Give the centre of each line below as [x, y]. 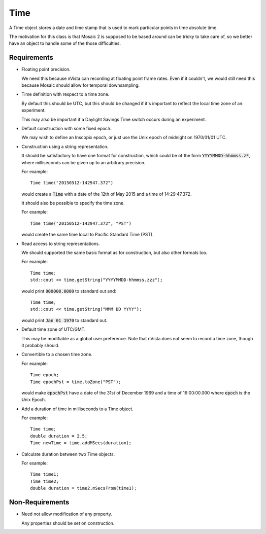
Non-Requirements [39, 502]
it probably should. [40, 345]
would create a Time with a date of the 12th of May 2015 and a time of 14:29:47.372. [107, 194]
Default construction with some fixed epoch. [66, 128]
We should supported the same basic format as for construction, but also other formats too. [115, 253]
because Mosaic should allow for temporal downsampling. [81, 85]
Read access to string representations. [61, 244]
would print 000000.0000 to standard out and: [69, 291]
